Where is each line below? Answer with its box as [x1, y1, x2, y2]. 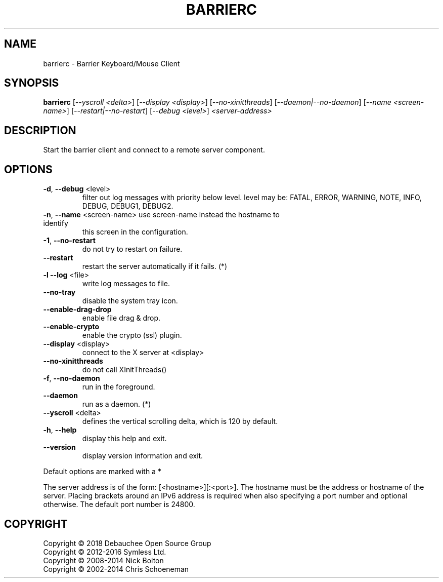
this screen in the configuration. [82, 227, 188, 237]
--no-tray [43, 288, 76, 297]
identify [43, 219, 68, 228]
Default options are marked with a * [43, 467, 161, 476]
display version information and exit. [82, 451, 203, 460]
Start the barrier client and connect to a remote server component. [43, 145, 265, 154]
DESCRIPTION [4, 124, 76, 137]
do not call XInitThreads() [82, 365, 167, 374]
